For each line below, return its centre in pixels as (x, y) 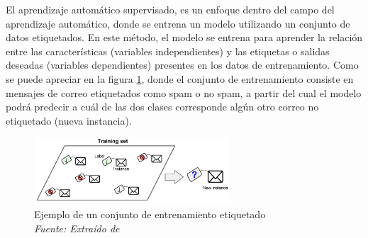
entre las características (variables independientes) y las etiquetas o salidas (168, 51)
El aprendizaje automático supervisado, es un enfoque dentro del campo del (170, 9)
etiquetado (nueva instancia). (69, 120)
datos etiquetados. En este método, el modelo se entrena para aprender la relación (184, 37)
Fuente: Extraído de (77, 228)
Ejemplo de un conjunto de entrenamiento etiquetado (150, 214)
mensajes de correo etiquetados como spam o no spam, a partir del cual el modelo (184, 92)
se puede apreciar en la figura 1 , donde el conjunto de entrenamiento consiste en (180, 78)
